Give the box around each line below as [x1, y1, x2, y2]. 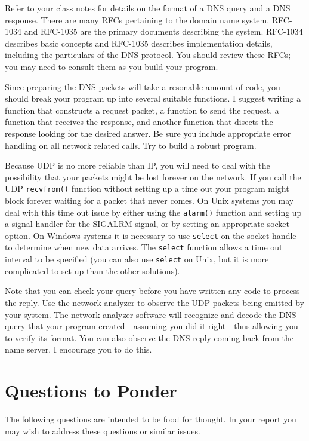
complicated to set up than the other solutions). [5, 264, 180, 277]
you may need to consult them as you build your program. [5, 60, 218, 72]
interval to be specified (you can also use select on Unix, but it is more [5, 253, 269, 265]
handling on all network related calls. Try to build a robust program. [5, 139, 257, 151]
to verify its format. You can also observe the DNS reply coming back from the [5, 331, 293, 344]
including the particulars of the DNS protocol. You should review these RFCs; [5, 48, 291, 61]
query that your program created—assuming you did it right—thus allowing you [5, 320, 298, 332]
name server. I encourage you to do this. [5, 343, 152, 356]
